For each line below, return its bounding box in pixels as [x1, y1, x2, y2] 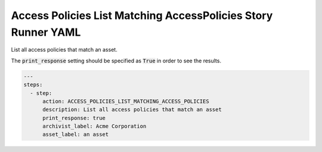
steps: [23, 81, 43, 88]
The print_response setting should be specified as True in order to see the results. [11, 57, 222, 64]
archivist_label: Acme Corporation [42, 123, 147, 130]
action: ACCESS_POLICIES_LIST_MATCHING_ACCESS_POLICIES [42, 98, 209, 104]
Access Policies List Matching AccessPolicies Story [11, 9, 273, 22]
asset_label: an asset [42, 131, 109, 138]
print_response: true [42, 115, 106, 121]
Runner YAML [11, 26, 81, 39]
